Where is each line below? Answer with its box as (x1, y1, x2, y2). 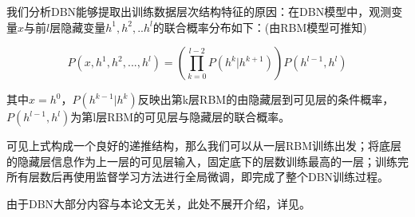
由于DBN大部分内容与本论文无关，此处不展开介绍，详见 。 (6, 195, 311, 211)
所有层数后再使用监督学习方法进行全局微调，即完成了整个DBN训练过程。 (6, 168, 389, 185)
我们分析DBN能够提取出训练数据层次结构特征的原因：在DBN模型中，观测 (6, 3, 392, 19)
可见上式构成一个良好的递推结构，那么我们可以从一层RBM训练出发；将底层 (6, 137, 402, 154)
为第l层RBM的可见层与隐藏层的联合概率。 (70, 108, 290, 125)
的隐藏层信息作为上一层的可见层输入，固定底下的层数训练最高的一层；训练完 (6, 152, 409, 169)
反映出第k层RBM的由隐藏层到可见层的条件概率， (137, 91, 394, 108)
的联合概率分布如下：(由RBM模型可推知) (152, 18, 367, 35)
